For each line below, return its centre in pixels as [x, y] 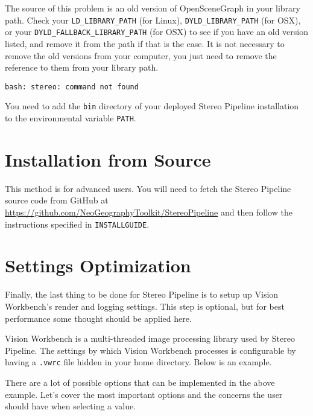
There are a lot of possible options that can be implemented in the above [140, 382]
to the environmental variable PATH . [71, 118]
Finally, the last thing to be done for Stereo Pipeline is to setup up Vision [142, 294]
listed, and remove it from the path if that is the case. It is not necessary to [145, 43]
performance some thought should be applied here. [98, 318]
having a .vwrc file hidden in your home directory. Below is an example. [138, 362]
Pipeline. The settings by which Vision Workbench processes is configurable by [150, 350]
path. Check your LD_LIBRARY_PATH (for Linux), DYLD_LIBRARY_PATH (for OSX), [153, 20]
